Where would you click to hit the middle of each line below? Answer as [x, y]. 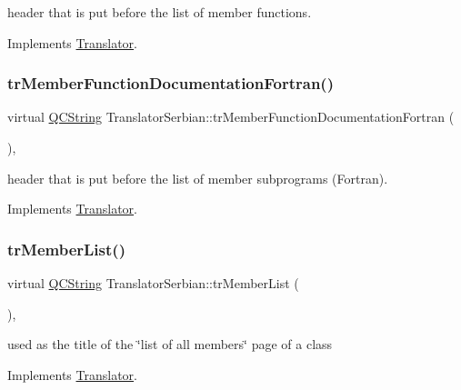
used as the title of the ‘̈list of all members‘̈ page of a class [170, 344]
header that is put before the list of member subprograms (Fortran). [198, 178]
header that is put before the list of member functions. [160, 12]
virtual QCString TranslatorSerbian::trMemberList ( [153, 283]
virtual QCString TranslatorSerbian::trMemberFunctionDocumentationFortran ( [231, 117]
